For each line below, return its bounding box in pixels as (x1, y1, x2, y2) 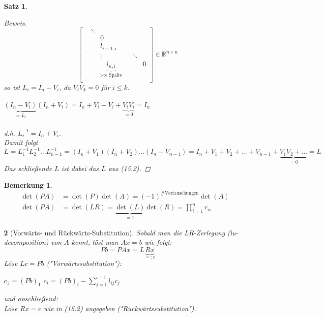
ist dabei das (61, 163, 99, 173)
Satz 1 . (4, 1, 28, 11)
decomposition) (4, 237, 49, 247)
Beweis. (4, 17, 27, 28)
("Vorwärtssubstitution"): (46, 258, 122, 268)
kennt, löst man (71, 237, 118, 247)
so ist (4, 82, 20, 92)
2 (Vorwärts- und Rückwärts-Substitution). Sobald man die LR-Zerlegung (4, 227, 225, 237)
